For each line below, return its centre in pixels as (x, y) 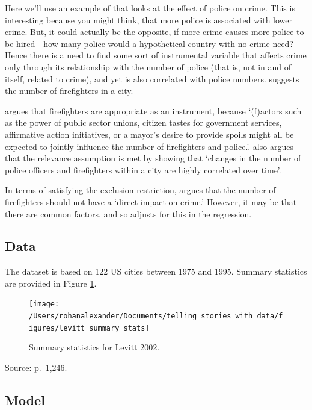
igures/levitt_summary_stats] (89, 328)
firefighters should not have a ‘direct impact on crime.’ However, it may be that (151, 201)
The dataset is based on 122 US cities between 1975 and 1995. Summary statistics (156, 271)
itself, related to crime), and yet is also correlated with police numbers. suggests (152, 79)
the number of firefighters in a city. (69, 91)
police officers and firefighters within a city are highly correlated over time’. (143, 169)
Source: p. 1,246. (36, 368)
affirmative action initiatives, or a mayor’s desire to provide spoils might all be (149, 134)
